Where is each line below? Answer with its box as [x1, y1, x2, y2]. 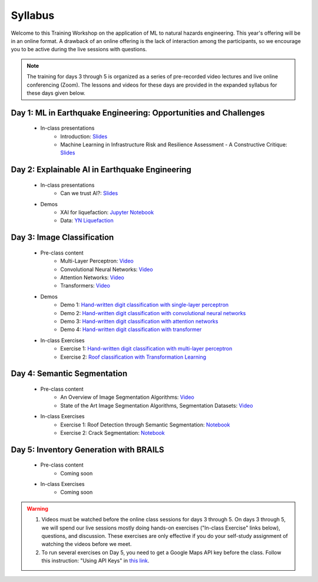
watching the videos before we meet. [41, 541, 132, 548]
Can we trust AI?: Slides [60, 190, 118, 197]
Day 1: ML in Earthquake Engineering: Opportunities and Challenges [11, 108, 265, 118]
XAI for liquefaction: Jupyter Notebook [60, 209, 154, 216]
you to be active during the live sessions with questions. [11, 46, 147, 53]
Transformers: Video [60, 282, 110, 289]
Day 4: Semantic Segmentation [11, 369, 128, 379]
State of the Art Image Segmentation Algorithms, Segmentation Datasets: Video [60, 402, 253, 409]
